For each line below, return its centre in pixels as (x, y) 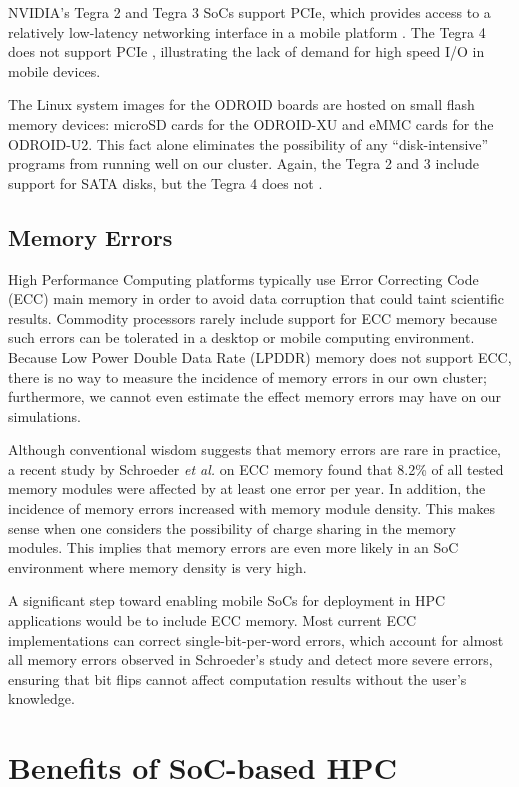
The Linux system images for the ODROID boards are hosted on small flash (241, 104)
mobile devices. (54, 70)
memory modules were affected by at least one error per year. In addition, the (247, 488)
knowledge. (41, 698)
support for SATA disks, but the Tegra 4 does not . (165, 182)
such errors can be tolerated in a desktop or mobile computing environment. (241, 337)
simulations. (44, 415)
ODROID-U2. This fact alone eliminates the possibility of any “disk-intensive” (248, 143)
